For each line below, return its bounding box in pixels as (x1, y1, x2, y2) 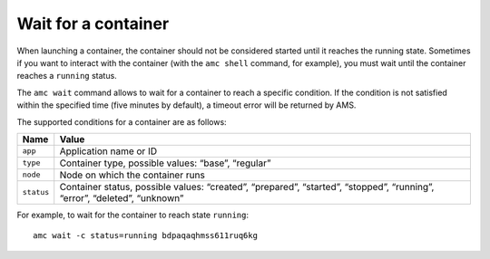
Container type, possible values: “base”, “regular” (59, 157, 271, 169)
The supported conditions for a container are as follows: (16, 116, 227, 127)
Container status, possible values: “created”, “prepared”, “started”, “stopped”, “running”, (59, 180, 435, 193)
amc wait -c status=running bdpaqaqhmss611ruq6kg (33, 231, 259, 241)
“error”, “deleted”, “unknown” (59, 191, 184, 204)
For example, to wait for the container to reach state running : (16, 209, 250, 220)
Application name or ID (59, 145, 158, 158)
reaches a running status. (16, 71, 117, 82)
